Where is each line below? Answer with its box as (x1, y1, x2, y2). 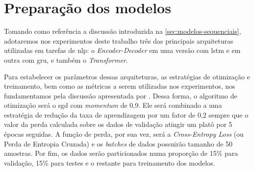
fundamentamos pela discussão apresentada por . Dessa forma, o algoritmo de (4, 90, 237, 100)
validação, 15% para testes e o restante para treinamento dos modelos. (4, 157, 215, 168)
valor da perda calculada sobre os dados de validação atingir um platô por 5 (4, 119, 232, 129)
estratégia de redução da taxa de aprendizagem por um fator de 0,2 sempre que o (4, 109, 249, 120)
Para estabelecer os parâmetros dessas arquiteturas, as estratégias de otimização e (4, 71, 250, 81)
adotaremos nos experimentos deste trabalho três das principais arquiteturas (4, 35, 233, 46)
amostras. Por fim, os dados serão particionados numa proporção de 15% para (4, 148, 238, 158)
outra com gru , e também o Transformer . (4, 54, 128, 65)
